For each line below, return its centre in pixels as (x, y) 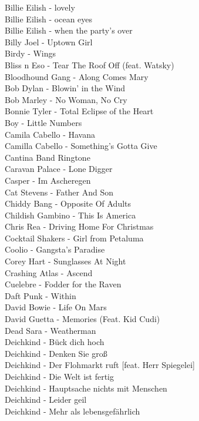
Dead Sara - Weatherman (50, 330)
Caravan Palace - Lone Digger (59, 169)
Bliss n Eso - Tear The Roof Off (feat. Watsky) (90, 64)
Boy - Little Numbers (43, 122)
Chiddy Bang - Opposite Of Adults (68, 203)
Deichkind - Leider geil (46, 400)
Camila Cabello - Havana (50, 134)
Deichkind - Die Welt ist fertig (60, 376)
